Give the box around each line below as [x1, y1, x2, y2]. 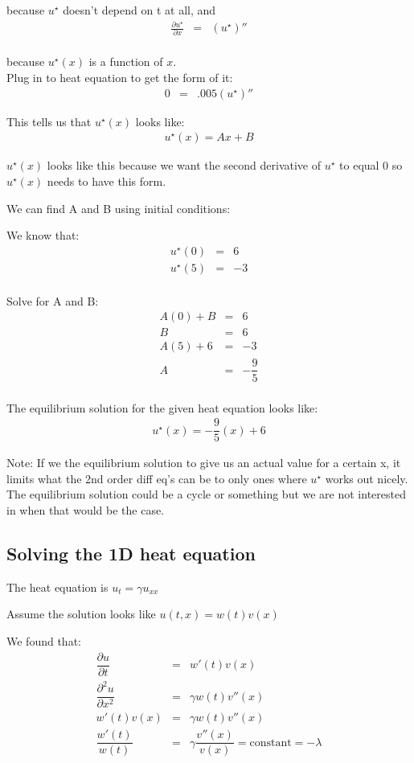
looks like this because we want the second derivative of [47, 157, 322, 174]
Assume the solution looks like [6, 605, 156, 622]
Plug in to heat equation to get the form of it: [6, 69, 233, 86]
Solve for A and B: [6, 292, 99, 309]
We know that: [6, 227, 80, 244]
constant [249, 736, 292, 749]
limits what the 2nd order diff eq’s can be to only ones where [6, 470, 307, 486]
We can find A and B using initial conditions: [6, 199, 231, 216]
